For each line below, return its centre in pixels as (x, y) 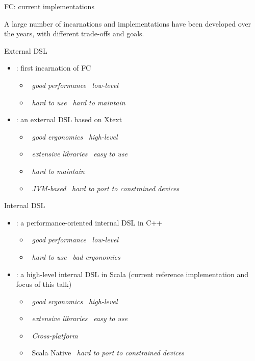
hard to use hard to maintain (79, 102)
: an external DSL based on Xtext (69, 119)
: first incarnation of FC (53, 68)
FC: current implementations (49, 6)
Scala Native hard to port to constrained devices (108, 353)
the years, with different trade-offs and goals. (74, 33)
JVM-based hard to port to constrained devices (106, 188)
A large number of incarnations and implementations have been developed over (128, 23)
